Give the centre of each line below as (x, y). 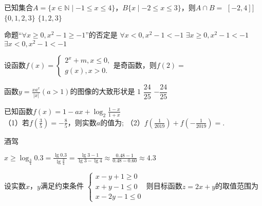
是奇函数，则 (135, 64)
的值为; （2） (122, 122)
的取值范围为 (237, 186)
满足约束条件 (62, 186)
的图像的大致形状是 (102, 91)
